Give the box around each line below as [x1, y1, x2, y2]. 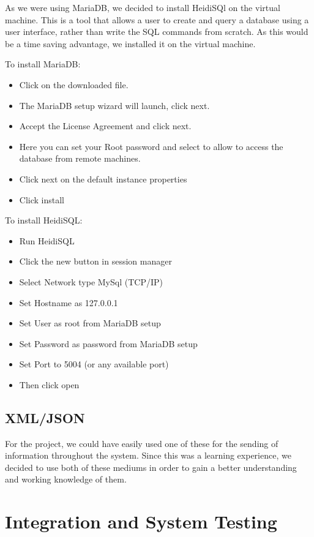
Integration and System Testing [5, 509, 277, 534]
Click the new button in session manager [19, 255, 172, 268]
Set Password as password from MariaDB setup [19, 337, 198, 350]
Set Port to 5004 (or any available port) [19, 358, 169, 370]
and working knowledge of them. [5, 473, 127, 486]
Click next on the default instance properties [19, 172, 187, 185]
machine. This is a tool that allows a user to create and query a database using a [5, 13, 309, 26]
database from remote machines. [19, 152, 141, 165]
